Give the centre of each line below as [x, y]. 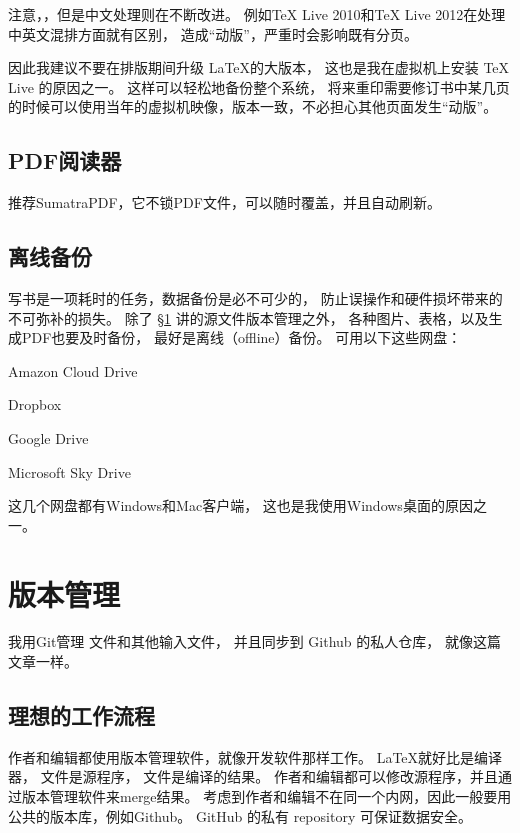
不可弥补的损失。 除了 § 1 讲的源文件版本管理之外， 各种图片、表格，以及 [248, 317]
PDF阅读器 [65, 160]
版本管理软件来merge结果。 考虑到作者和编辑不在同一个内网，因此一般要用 [266, 796]
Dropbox [35, 404]
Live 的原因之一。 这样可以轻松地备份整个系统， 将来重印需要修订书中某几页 [259, 86]
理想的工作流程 [81, 715]
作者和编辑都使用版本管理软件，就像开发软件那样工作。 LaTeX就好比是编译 [255, 756]
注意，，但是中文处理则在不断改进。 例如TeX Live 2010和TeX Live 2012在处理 [257, 14]
